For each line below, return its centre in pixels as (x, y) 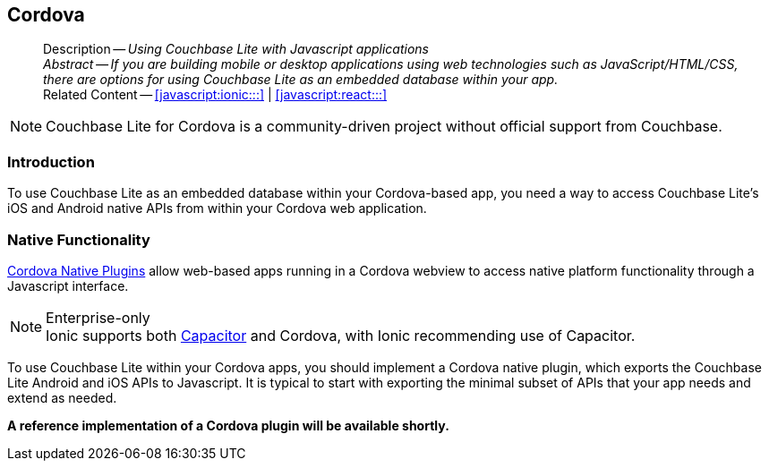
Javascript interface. (68, 285)
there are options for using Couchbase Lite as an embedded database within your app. (301, 80)
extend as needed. (62, 397)
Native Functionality (79, 239)
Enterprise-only (98, 317)
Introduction (51, 162)
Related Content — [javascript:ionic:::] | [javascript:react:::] (215, 95)
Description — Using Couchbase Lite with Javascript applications (236, 49)
